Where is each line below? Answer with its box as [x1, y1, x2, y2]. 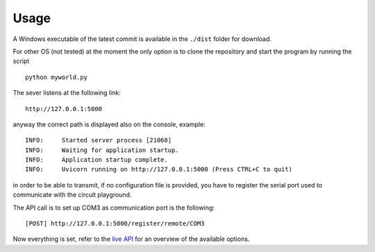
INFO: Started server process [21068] [25, 136, 172, 144]
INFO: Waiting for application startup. [25, 146, 180, 154]
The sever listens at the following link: [12, 89, 121, 97]
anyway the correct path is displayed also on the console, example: [12, 120, 206, 128]
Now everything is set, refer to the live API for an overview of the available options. [12, 235, 250, 243]
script [12, 57, 30, 65]
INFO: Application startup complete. [25, 156, 168, 164]
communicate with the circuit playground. [12, 191, 132, 199]
